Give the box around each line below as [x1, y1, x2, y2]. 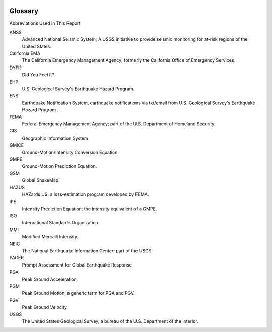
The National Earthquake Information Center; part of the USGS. [22, 248, 153, 254]
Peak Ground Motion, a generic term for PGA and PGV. [22, 290, 135, 296]
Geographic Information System [22, 135, 88, 141]
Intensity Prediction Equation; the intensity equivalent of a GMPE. [22, 206, 157, 212]
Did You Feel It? [22, 72, 55, 78]
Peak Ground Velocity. [22, 304, 69, 310]
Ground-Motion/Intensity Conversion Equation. [22, 149, 119, 155]
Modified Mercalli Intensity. [22, 234, 79, 240]
